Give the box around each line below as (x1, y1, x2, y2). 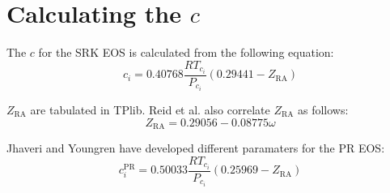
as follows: (297, 101, 349, 118)
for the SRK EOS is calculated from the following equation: (38, 44, 334, 61)
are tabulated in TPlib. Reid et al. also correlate (30, 101, 270, 118)
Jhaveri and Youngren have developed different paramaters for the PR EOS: (6, 139, 385, 156)
